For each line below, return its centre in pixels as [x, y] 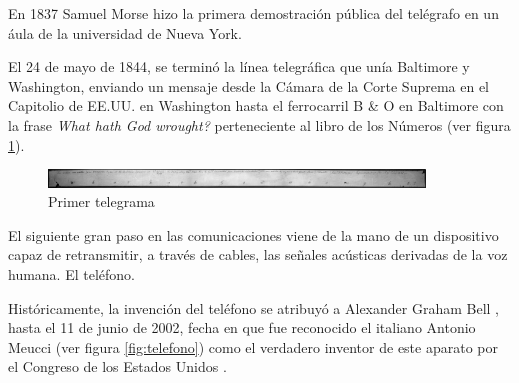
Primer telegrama [101, 201]
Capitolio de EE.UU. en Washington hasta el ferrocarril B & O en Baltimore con [256, 105]
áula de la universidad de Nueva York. [125, 32]
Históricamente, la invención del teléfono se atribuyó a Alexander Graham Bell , [253, 307]
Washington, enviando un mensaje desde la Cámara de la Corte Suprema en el [249, 85]
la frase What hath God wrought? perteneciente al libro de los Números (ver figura [259, 124]
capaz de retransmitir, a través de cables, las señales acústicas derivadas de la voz [258, 254]
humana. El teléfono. [71, 273]
